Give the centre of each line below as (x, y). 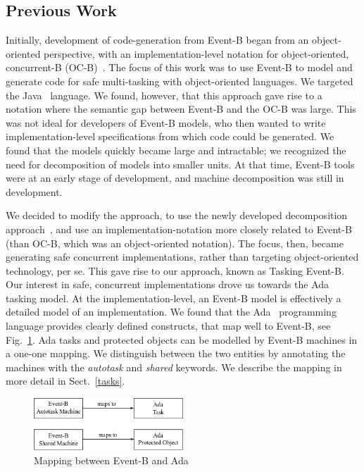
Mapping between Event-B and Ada (111, 460)
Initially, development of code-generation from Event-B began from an (157, 40)
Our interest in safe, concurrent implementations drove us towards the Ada (168, 284)
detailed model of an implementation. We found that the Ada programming (171, 312)
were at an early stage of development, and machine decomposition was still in (175, 178)
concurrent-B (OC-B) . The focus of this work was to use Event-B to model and (179, 67)
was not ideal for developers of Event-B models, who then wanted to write (166, 122)
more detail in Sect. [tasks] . (65, 381)
